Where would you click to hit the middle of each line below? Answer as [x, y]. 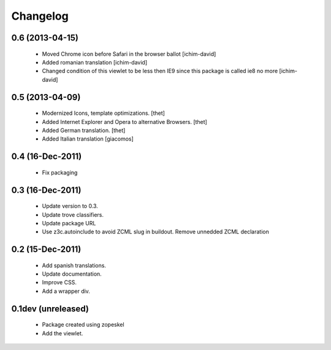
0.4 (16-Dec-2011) [47, 157]
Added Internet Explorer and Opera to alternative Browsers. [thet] [125, 122]
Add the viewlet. [63, 333]
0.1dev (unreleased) [50, 309]
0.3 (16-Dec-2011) [46, 190]
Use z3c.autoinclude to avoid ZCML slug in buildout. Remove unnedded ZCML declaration [155, 232]
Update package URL [69, 223]
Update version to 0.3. [70, 206]
